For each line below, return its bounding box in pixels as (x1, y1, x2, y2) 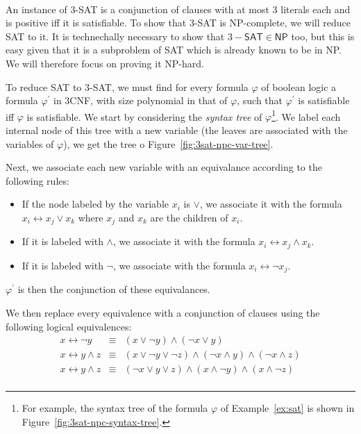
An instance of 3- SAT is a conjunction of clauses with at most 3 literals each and (6, 1, 351, 16)
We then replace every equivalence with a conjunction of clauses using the (6, 305, 320, 319)
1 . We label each (271, 107, 341, 124)
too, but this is (291, 28, 355, 43)
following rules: (6, 173, 69, 187)
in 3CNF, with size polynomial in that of (53, 93, 228, 108)
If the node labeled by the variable (22, 197, 169, 211)
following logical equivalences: (6, 319, 132, 333)
